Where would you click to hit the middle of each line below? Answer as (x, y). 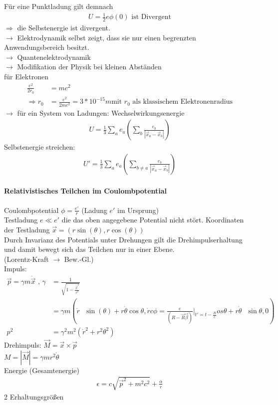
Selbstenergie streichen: (40, 147)
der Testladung (27, 229)
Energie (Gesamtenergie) (42, 370)
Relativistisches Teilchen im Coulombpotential (86, 191)
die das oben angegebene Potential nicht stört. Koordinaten (153, 220)
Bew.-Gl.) (79, 259)
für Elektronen (26, 76)
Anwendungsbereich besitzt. (47, 47)
